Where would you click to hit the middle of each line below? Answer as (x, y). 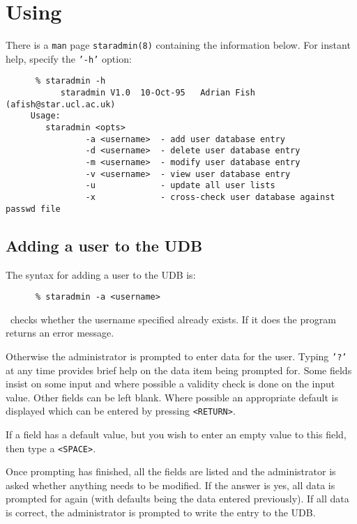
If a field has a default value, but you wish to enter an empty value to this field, (176, 434)
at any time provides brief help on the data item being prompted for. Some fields (179, 370)
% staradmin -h (70, 81)
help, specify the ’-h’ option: (69, 58)
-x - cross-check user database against (210, 197)
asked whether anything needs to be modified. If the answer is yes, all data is (170, 485)
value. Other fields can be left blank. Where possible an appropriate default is (172, 397)
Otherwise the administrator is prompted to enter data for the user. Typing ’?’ (176, 356)
